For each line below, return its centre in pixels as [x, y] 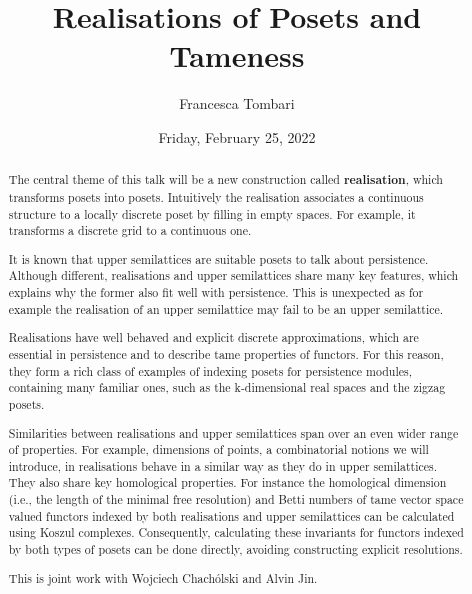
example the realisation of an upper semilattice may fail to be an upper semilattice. [226, 308]
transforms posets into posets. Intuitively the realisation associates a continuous [216, 196]
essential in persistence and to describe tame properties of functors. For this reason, [226, 353]
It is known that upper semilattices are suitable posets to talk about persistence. [218, 258]
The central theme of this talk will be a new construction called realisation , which [225, 180]
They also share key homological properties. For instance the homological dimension [227, 482]
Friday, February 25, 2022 [237, 136]
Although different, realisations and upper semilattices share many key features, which [233, 275]
